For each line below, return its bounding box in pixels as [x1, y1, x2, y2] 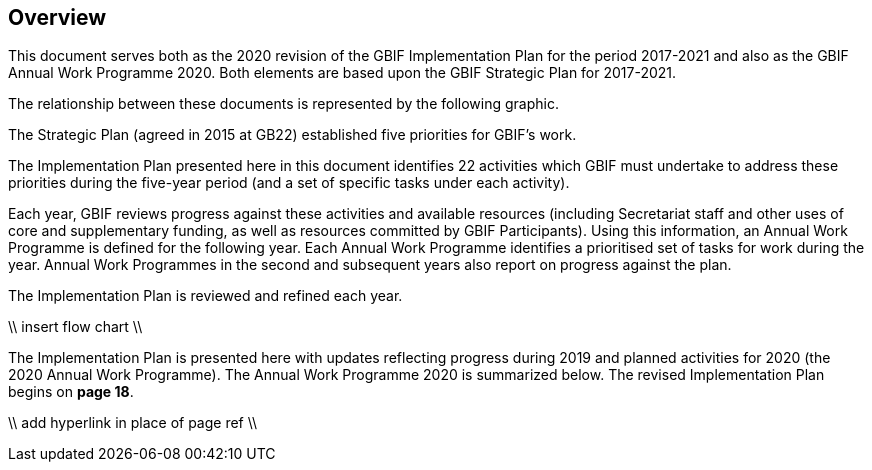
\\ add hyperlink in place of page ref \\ [8, 414, 258, 432]
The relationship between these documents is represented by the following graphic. [8, 95, 559, 113]
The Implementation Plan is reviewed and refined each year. [8, 287, 403, 305]
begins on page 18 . [8, 383, 134, 401]
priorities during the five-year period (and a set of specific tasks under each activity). [8, 174, 570, 192]
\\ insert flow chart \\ [8, 318, 143, 336]
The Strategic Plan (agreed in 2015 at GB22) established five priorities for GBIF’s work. [8, 126, 577, 144]
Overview [8, 5, 107, 30]
